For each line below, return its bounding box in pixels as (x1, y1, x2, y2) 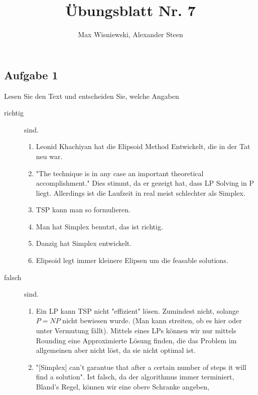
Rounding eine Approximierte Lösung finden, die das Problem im (36, 335, 237, 345)
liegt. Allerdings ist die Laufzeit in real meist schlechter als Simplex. (36, 187, 245, 198)
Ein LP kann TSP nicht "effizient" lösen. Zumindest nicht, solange (36, 305, 239, 316)
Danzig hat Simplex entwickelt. (36, 238, 132, 248)
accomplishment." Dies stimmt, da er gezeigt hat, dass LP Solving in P (36, 178, 254, 188)
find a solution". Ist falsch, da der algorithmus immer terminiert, (36, 371, 234, 382)
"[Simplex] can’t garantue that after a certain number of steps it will (36, 361, 246, 372)
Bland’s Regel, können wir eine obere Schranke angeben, (36, 381, 209, 391)
